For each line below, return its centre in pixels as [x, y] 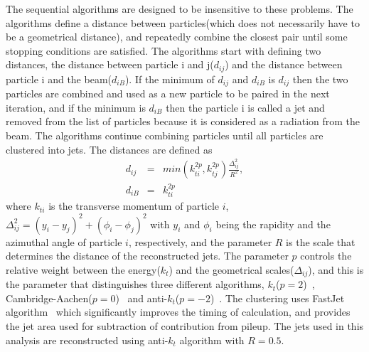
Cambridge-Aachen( [49, 298]
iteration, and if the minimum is [76, 107]
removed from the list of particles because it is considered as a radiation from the [183, 121]
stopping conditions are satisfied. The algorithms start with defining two [164, 50]
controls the [326, 256]
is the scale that [321, 241]
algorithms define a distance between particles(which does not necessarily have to [183, 22]
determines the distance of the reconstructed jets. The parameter [147, 256]
